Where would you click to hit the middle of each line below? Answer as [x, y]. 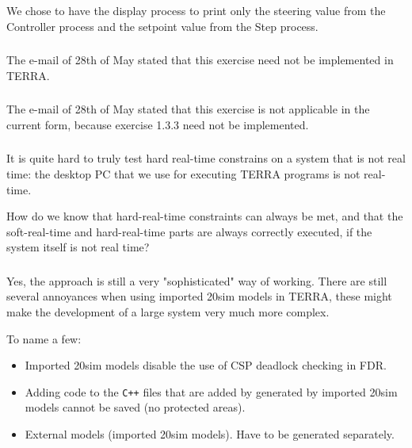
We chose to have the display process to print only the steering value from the [196, 10]
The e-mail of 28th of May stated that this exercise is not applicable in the [188, 109]
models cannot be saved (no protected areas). [135, 407]
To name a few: [44, 338]
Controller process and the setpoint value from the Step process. [162, 26]
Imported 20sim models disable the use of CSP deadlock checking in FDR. [206, 365]
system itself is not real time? [78, 247]
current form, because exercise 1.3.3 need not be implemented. [158, 124]
